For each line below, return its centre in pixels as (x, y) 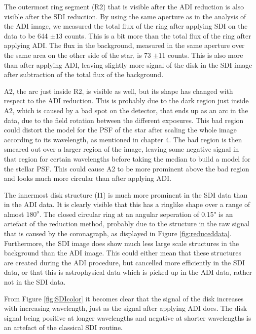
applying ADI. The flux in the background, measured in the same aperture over (124, 45)
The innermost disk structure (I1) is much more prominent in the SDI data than (126, 194)
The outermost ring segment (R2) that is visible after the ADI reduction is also (124, 6)
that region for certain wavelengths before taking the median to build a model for (127, 158)
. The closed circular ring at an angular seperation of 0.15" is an (136, 214)
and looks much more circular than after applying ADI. (88, 178)
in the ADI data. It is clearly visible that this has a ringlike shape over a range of (127, 204)
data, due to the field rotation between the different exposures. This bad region (124, 120)
